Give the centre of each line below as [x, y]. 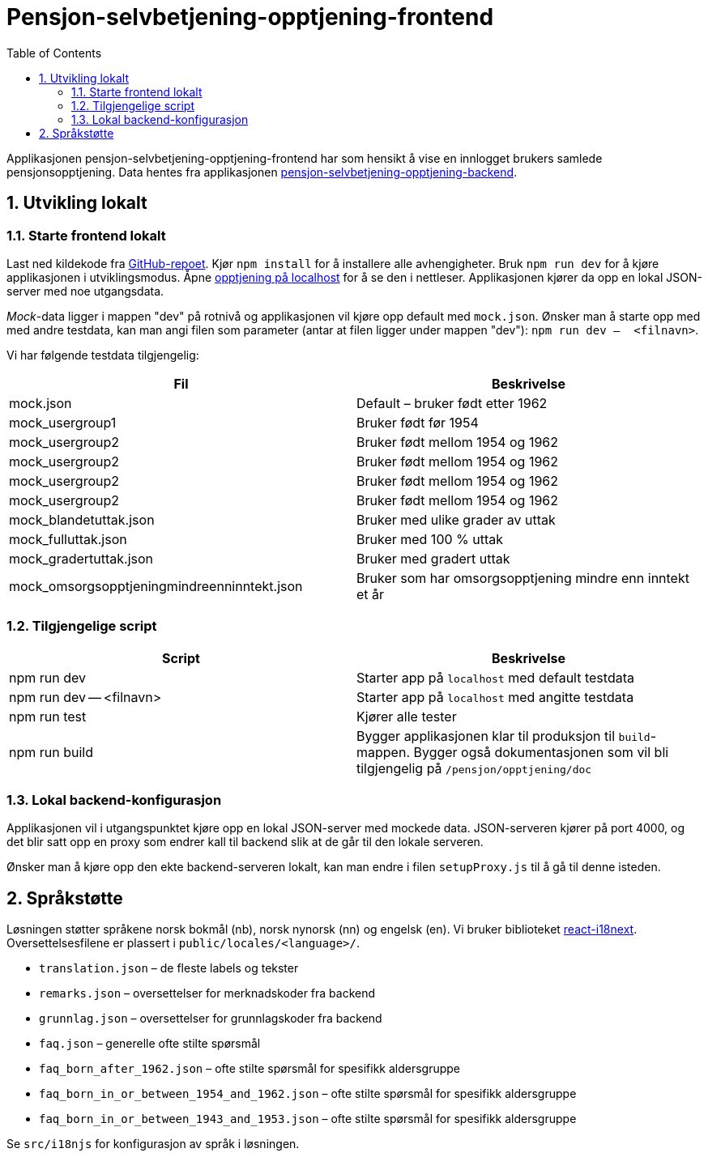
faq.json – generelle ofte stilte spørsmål [150, 1044]
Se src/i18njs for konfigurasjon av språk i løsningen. [153, 1144]
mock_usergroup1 [63, 422]
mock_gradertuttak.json [81, 558]
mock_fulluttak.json [68, 539]
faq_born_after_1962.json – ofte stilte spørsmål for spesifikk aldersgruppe [250, 1069]
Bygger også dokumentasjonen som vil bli [541, 752]
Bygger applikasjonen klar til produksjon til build [503, 736]
